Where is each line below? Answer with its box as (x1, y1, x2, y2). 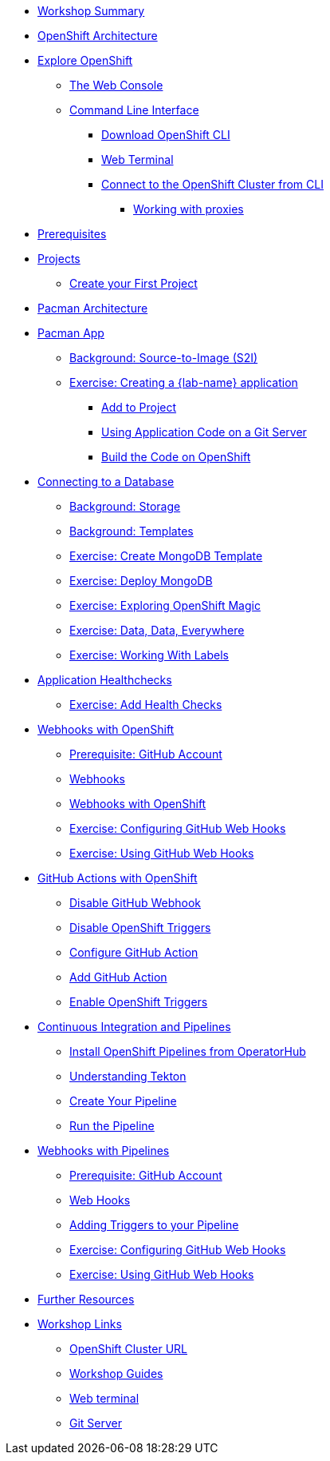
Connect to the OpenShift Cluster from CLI (101, 177, 324, 191)
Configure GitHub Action (69, 945, 198, 959)
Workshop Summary (37, 4, 145, 18)
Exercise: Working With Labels (69, 648, 229, 662)
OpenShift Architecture (37, 29, 158, 42)
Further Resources (37, 1292, 135, 1306)
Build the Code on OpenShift (101, 450, 251, 464)
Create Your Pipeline (69, 1094, 177, 1108)
